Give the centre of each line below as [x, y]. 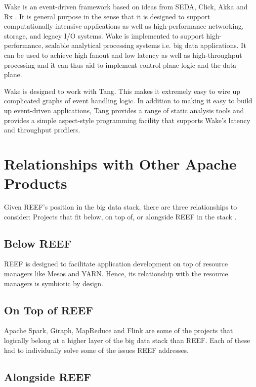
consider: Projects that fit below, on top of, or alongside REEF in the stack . [120, 216]
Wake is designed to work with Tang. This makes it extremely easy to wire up [122, 91]
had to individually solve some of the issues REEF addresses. [96, 350]
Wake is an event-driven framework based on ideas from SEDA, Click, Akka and [126, 6]
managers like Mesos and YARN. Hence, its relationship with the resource [116, 274]
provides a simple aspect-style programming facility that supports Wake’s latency [127, 120]
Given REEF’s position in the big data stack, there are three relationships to [121, 207]
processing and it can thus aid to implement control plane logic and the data [120, 64]
